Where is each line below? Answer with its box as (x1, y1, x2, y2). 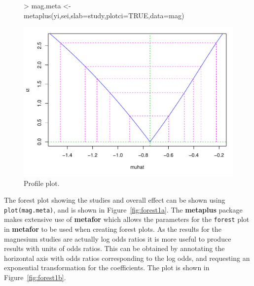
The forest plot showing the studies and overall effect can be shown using (4, 195, 225, 205)
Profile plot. (24, 178, 60, 188)
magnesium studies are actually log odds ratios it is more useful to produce (4, 233, 231, 244)
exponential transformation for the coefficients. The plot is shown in (4, 262, 210, 273)
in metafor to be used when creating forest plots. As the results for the (4, 223, 221, 234)
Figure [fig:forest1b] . (4, 272, 66, 282)
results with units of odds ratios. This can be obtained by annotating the (4, 243, 225, 253)
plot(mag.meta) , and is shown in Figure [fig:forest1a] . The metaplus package (4, 204, 243, 214)
